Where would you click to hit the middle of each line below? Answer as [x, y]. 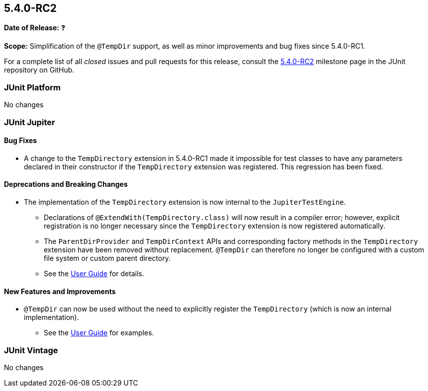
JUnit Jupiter [30, 122]
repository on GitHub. [39, 70]
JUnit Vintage [31, 350]
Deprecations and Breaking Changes [66, 184]
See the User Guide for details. [94, 273]
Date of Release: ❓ [35, 28]
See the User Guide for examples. [99, 333]
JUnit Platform [32, 87]
